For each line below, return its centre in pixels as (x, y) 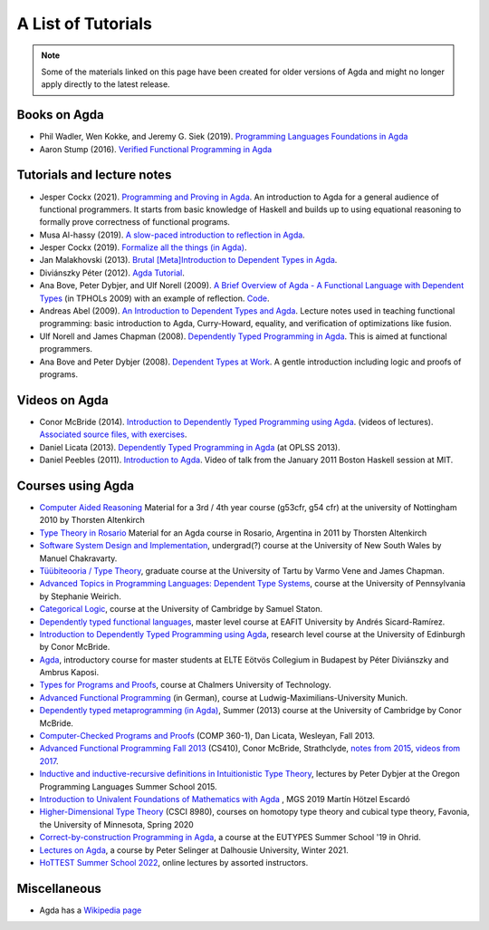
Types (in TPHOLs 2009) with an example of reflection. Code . (154, 298)
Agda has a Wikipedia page (91, 910)
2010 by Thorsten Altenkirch (92, 520)
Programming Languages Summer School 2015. (128, 786)
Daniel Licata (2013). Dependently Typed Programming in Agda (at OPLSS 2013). (190, 447)
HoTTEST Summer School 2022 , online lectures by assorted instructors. (174, 862)
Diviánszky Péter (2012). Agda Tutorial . (112, 273)
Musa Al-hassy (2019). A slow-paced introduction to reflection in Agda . (172, 235)
